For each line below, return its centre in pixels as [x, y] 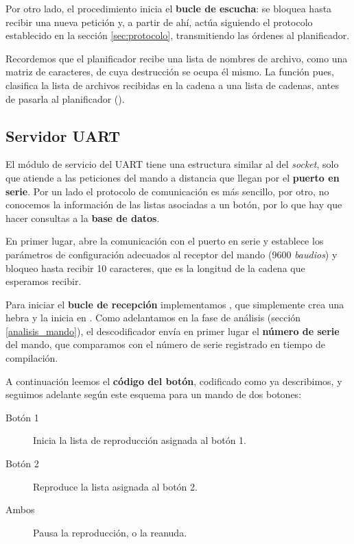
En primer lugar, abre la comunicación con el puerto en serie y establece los [165, 241]
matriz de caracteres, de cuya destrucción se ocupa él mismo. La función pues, [170, 72]
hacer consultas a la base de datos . [83, 218]
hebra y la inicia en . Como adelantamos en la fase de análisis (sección [153, 318]
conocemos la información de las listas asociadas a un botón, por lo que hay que [174, 205]
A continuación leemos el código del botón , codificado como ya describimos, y [174, 381]
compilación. [32, 358]
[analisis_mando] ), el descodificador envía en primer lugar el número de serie [173, 331]
